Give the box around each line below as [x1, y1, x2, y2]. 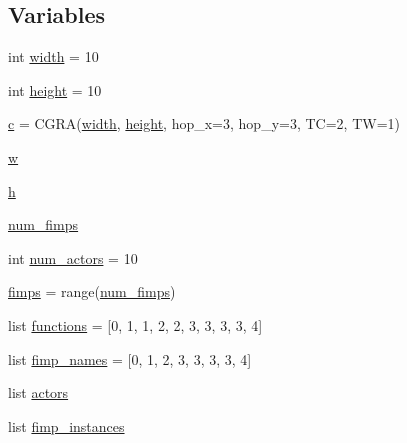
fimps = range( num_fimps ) [8, 281, 176, 302]
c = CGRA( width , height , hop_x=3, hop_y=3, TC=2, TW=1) [8, 113, 400, 134]
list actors [8, 382, 69, 403]
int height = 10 [8, 79, 102, 100]
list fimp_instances [8, 415, 125, 436]
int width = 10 [8, 46, 99, 67]
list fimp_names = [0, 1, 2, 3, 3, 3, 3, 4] [8, 348, 252, 369]
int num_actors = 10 [8, 247, 138, 268]
